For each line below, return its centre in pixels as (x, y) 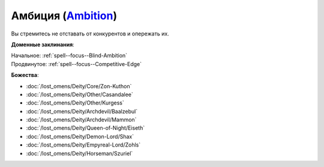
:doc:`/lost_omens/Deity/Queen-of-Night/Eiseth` (85, 128)
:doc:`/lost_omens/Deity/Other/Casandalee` (79, 94)
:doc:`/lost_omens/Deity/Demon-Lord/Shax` (80, 136)
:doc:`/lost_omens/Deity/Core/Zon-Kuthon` (79, 86)
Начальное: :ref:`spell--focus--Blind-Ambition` (69, 56)
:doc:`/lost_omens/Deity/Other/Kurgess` (75, 103)
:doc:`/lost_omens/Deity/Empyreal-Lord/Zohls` (83, 145)
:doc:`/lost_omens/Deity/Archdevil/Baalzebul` (82, 111)
